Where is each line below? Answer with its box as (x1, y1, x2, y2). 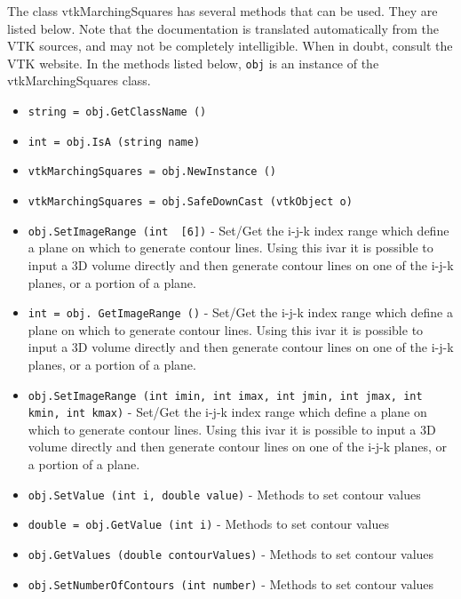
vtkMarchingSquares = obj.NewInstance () (28, 165, 276, 179)
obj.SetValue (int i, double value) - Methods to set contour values (28, 484, 421, 503)
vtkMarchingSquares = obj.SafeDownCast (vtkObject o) (28, 196, 353, 208)
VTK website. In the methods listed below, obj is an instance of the (7, 53, 379, 72)
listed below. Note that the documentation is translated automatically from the (7, 19, 440, 37)
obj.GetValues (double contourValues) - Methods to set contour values (28, 544, 434, 563)
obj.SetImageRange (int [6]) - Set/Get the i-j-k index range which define (28, 220, 449, 239)
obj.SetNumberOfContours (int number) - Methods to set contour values (28, 574, 434, 593)
